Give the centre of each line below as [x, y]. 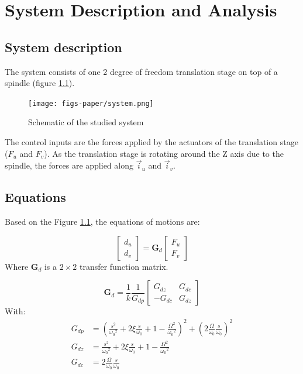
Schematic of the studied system [86, 122]
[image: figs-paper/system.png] [91, 103]
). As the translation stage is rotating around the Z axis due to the [164, 153]
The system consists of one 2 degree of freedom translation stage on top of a [141, 71]
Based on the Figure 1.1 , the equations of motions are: [102, 222]
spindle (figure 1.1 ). [40, 83]
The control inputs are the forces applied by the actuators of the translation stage [151, 142]
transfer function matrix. [124, 266]
